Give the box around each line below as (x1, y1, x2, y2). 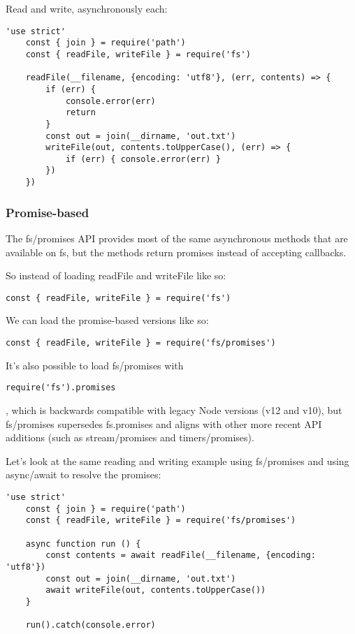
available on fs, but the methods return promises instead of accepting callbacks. (6, 244, 347, 259)
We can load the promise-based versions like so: (6, 313, 209, 327)
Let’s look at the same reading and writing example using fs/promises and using (6, 453, 349, 468)
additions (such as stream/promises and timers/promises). (6, 430, 254, 445)
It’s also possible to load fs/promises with (6, 357, 184, 372)
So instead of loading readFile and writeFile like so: (6, 268, 226, 283)
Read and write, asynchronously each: (6, 1, 168, 15)
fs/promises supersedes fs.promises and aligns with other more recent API (6, 416, 322, 431)
